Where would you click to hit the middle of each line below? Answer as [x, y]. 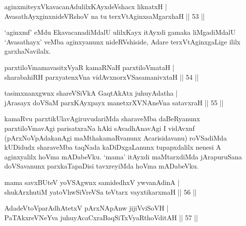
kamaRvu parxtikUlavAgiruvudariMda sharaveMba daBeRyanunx [102, 119]
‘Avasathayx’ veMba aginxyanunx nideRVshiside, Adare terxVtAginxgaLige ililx [123, 41]
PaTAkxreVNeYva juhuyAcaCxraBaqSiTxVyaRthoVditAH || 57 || [101, 217]
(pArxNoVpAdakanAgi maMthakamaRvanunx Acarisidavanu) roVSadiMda [116, 137]
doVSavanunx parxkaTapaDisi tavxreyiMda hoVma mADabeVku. [101, 166]
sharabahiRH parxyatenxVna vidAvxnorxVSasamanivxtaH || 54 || [101, 77]
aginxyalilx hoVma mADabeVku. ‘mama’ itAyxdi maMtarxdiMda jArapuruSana [123, 156]
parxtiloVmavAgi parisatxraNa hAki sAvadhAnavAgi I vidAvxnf [100, 128]
